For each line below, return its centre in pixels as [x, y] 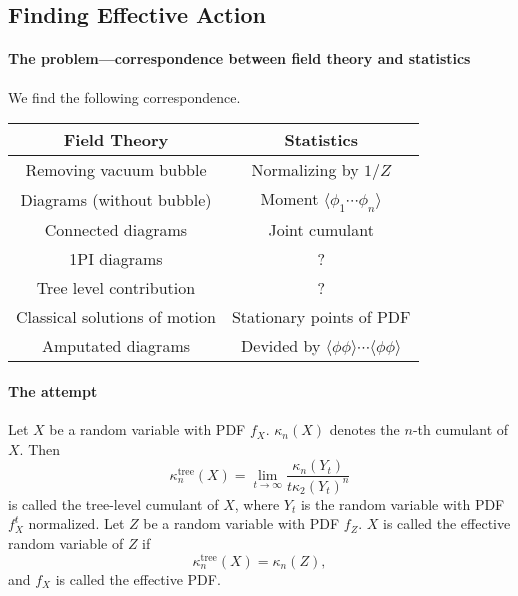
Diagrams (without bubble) [116, 200]
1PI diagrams [116, 259]
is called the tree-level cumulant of [113, 503]
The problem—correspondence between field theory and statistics [239, 58]
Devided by [281, 346]
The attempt [53, 390]
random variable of [66, 542]
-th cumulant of [460, 429]
